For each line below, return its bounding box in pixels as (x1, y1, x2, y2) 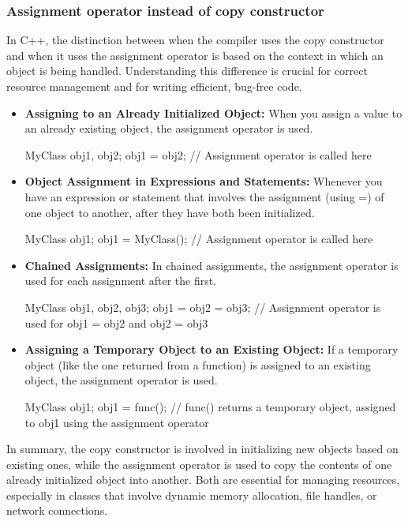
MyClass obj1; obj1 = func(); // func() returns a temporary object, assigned (24, 398, 396, 414)
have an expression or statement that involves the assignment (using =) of (24, 188, 384, 204)
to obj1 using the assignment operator (24, 414, 209, 430)
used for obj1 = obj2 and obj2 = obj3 (24, 314, 208, 331)
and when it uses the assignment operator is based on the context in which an (6, 47, 384, 63)
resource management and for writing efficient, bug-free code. (6, 78, 302, 94)
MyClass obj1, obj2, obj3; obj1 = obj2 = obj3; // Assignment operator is (24, 298, 381, 315)
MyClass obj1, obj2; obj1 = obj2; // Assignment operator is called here (24, 146, 372, 163)
